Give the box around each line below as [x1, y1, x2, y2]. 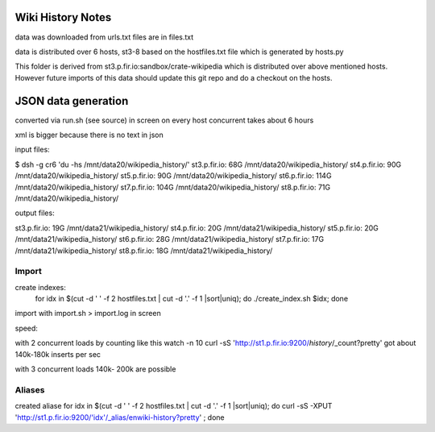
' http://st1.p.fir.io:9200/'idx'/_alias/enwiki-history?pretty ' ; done [14, 412, 225, 422]
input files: [14, 145, 50, 155]
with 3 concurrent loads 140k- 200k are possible [14, 363, 176, 374]
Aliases [14, 384, 45, 395]
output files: [14, 208, 56, 218]
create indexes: [14, 282, 66, 292]
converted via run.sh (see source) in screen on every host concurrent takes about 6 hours [14, 115, 314, 125]
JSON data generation [14, 93, 129, 108]
